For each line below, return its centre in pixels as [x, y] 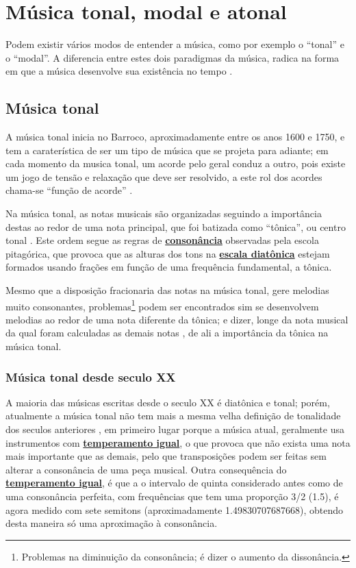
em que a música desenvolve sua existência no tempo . [119, 71]
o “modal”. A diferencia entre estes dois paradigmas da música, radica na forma [173, 57]
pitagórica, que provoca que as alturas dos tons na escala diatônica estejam [168, 253]
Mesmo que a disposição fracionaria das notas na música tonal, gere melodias [167, 290]
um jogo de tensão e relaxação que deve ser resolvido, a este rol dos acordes [164, 176]
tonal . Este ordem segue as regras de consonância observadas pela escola [162, 240]
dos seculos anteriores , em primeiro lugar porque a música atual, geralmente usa [175, 429]
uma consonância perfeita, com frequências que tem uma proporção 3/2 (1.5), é [172, 496]
